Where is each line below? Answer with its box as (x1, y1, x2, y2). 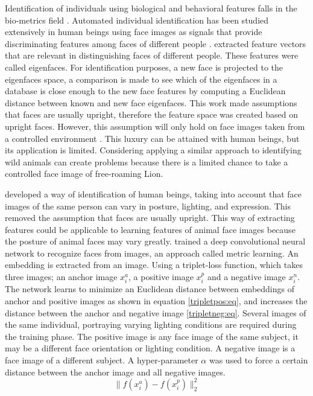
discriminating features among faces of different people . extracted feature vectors (5, 37, 306, 49)
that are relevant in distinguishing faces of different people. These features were (5, 49, 299, 62)
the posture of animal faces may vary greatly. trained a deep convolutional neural (5, 235, 306, 247)
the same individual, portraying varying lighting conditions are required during (5, 318, 297, 331)
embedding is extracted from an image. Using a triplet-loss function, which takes (5, 258, 303, 271)
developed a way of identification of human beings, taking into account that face (5, 187, 302, 200)
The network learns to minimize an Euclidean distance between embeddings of (5, 283, 294, 295)
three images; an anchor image (5, 270, 118, 283)
